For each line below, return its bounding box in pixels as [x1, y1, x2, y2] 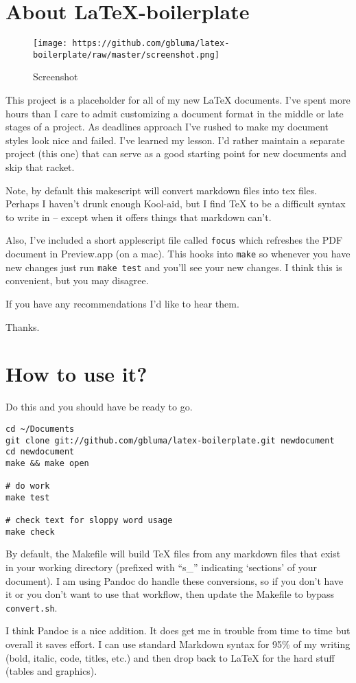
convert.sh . [5, 600, 58, 614]
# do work [5, 481, 50, 491]
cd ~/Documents [5, 424, 75, 434]
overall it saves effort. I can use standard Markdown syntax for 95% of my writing [5, 637, 351, 651]
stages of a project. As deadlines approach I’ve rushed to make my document [5, 119, 329, 134]
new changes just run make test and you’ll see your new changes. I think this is [5, 259, 342, 274]
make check [5, 526, 55, 537]
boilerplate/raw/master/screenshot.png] [33, 49, 220, 60]
